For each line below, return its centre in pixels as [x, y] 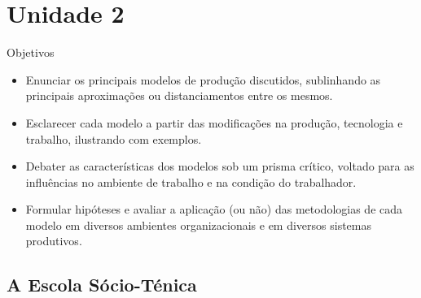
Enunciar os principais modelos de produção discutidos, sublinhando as [203, 79]
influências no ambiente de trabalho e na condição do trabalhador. [191, 181]
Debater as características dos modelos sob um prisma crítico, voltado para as [220, 166]
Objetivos [31, 52]
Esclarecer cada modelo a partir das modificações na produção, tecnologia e [214, 122]
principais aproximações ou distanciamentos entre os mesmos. [179, 95]
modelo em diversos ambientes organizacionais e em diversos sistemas [199, 225]
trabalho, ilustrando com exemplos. [114, 138]
